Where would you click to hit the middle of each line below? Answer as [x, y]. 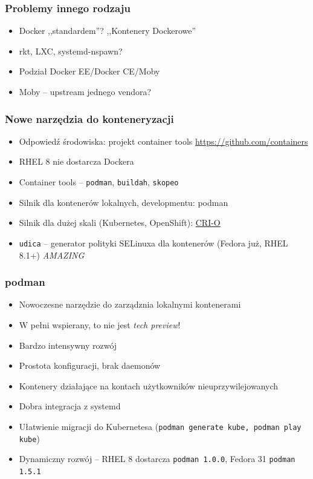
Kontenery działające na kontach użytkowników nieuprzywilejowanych [149, 385]
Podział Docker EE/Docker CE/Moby [89, 71]
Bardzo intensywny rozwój [68, 345]
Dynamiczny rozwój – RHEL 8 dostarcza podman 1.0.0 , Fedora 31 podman [157, 459]
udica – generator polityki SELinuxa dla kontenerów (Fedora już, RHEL [153, 243]
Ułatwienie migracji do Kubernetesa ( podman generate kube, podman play [160, 426]
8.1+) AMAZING [52, 255]
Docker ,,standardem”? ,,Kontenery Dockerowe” [108, 31]
